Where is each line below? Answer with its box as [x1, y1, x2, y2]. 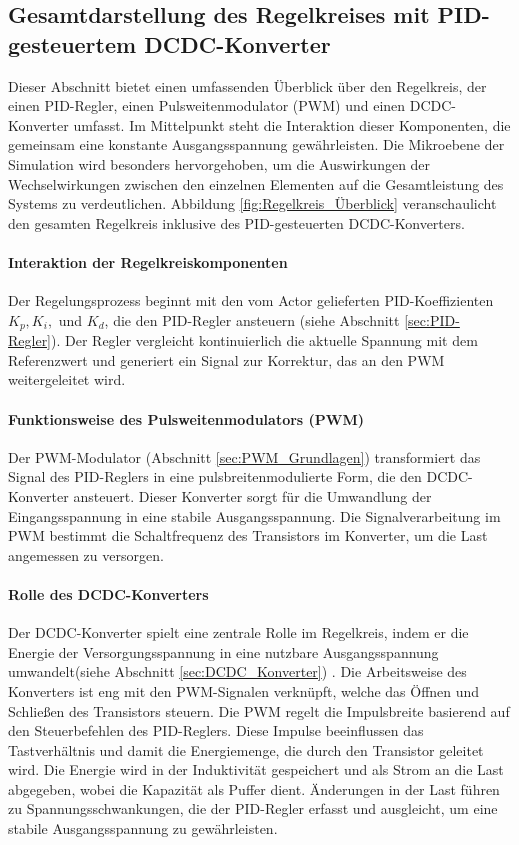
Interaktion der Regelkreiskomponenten [8, 251, 288, 272]
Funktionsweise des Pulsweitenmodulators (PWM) [8, 408, 365, 429]
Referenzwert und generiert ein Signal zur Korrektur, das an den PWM [8, 349, 445, 370]
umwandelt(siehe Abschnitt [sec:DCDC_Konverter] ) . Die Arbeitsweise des [8, 661, 467, 682]
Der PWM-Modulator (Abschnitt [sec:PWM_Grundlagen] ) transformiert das [8, 446, 481, 467]
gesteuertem [8, 28, 137, 59]
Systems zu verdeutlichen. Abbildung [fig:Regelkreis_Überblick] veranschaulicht [8, 193, 497, 214]
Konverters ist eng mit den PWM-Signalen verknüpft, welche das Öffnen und [8, 680, 480, 701]
